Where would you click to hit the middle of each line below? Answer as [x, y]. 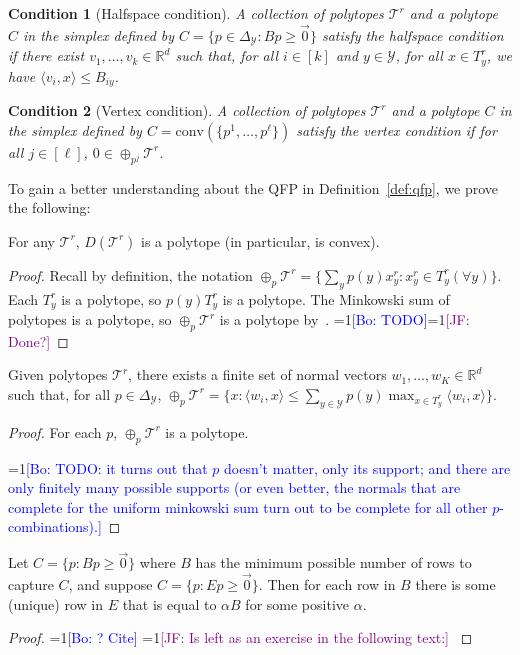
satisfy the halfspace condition [412, 34]
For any [31, 240]
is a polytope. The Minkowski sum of [336, 298]
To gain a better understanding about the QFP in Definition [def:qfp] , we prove [253, 187]
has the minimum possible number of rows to [333, 562]
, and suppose [110, 583]
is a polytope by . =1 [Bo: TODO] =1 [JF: [344, 319]
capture [31, 583]
